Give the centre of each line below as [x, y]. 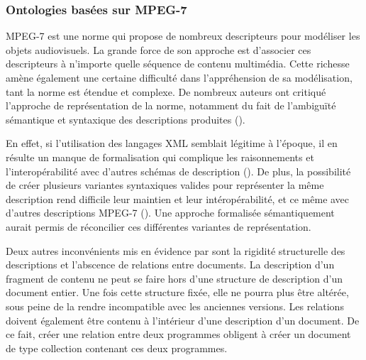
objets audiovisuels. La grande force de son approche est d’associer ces [159, 49]
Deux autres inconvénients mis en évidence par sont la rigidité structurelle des [176, 250]
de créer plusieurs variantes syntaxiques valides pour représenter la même [165, 185]
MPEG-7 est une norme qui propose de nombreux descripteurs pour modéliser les [183, 36]
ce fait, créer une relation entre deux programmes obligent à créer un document [178, 334]
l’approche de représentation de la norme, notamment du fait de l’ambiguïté [171, 105]
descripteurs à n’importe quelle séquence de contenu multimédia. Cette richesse [178, 64]
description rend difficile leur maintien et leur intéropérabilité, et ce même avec [178, 198]
